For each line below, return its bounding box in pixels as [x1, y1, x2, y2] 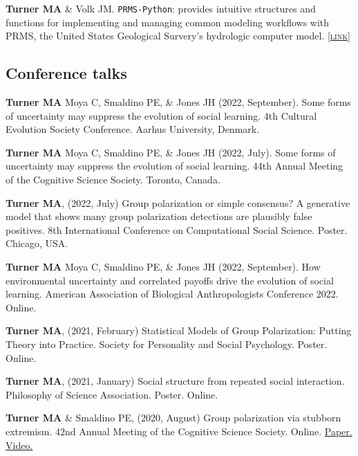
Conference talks [6, 62, 127, 84]
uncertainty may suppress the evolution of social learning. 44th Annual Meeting [6, 158, 343, 173]
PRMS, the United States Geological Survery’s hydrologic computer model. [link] [6, 28, 350, 43]
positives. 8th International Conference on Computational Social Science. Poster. [6, 222, 348, 237]
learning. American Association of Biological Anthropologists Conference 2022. [6, 286, 339, 301]
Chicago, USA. [6, 236, 68, 250]
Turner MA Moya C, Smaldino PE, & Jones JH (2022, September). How [6, 259, 321, 273]
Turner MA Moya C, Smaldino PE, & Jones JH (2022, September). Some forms [6, 95, 351, 109]
